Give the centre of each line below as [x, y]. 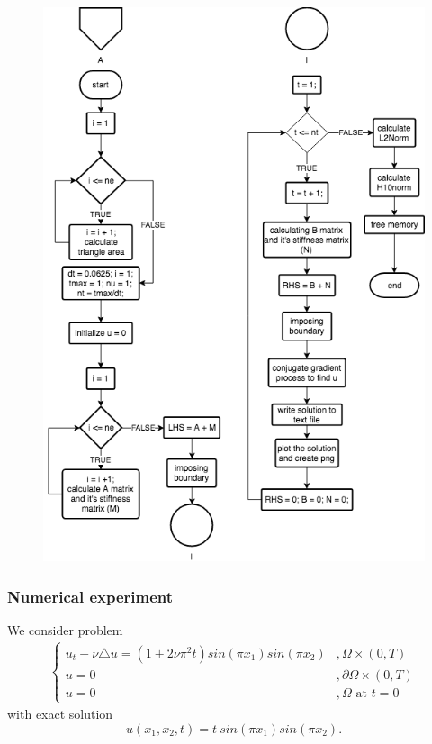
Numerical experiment [90, 596]
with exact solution [60, 714]
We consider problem [65, 629]
